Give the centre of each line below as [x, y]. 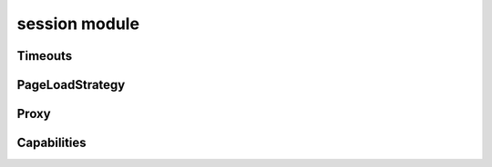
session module [78, 24]
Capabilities [51, 143]
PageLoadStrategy [71, 85]
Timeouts [45, 56]
